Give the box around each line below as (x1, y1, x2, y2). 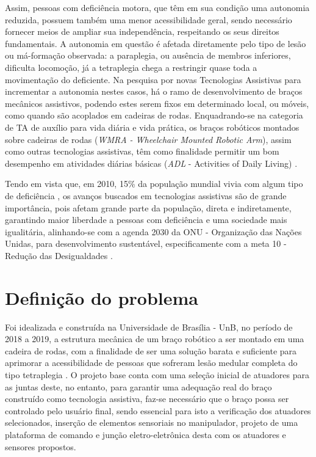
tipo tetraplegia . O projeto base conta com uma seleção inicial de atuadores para (5, 368, 309, 381)
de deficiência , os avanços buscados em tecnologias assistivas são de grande (5, 189, 287, 202)
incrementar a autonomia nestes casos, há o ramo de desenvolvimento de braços (5, 85, 303, 98)
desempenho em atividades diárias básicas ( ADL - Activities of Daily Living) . (5, 156, 298, 169)
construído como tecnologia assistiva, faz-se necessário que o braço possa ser (5, 392, 289, 405)
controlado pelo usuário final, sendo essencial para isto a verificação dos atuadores (5, 404, 311, 417)
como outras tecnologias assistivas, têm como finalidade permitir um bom (5, 145, 279, 158)
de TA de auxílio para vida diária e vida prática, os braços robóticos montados (5, 120, 300, 133)
